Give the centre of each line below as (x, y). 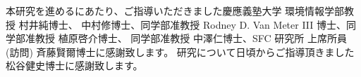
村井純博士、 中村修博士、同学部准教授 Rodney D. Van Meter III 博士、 (183, 24)
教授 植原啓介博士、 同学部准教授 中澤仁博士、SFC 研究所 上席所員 (191, 38)
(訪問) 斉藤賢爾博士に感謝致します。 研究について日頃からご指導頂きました (180, 51)
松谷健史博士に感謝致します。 (74, 65)
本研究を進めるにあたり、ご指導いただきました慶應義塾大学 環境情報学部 (175, 10)
